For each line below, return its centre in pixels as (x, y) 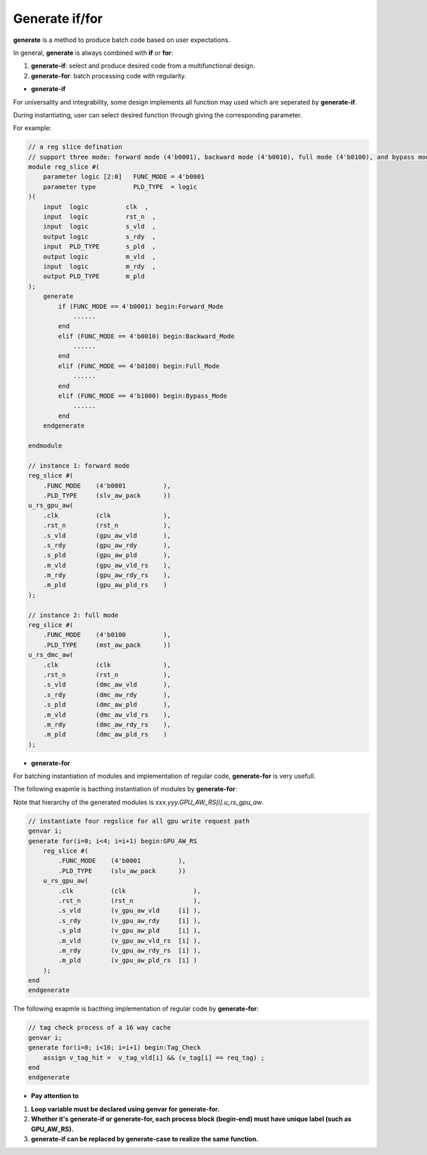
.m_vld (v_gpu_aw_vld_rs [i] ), (130, 940)
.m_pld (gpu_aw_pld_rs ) (105, 585)
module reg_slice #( (64, 167)
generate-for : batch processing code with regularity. (109, 75)
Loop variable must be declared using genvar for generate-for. (125, 1109)
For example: (32, 128)
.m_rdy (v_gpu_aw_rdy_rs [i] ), (130, 950)
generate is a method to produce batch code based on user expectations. (122, 40)
